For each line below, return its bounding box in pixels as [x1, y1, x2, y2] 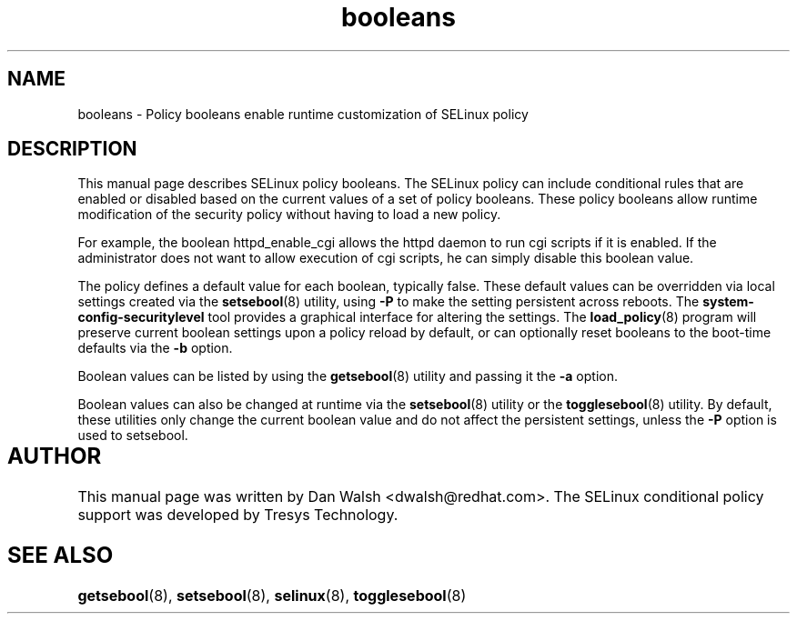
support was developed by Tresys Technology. [77, 506, 398, 525]
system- [702, 294, 754, 310]
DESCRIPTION [7, 137, 137, 161]
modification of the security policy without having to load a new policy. [77, 206, 501, 223]
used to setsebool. [77, 427, 188, 444]
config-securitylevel [77, 309, 205, 326]
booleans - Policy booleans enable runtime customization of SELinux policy [77, 105, 529, 122]
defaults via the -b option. [77, 340, 233, 356]
